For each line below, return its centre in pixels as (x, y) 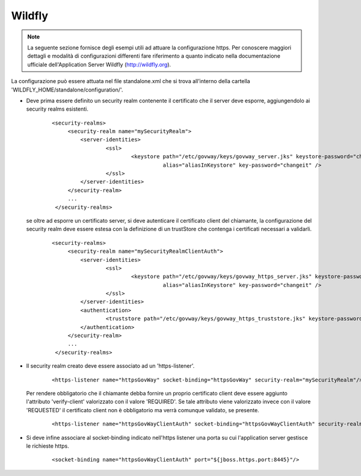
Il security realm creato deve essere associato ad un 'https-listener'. (110, 366)
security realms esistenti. (57, 109)
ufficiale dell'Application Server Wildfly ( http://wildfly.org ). (99, 64)
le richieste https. (48, 446)
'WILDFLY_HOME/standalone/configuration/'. (67, 90)
